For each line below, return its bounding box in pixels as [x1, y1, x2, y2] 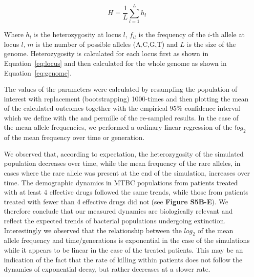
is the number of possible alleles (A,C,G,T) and [36, 39, 178, 49]
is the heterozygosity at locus [34, 29, 121, 40]
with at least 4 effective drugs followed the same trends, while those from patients [4, 187, 249, 197]
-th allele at [210, 29, 245, 40]
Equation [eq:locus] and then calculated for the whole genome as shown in [4, 58, 227, 68]
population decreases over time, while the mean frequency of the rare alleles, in [4, 158, 241, 168]
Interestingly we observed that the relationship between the [4, 225, 182, 235]
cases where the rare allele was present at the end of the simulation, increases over [4, 168, 250, 178]
